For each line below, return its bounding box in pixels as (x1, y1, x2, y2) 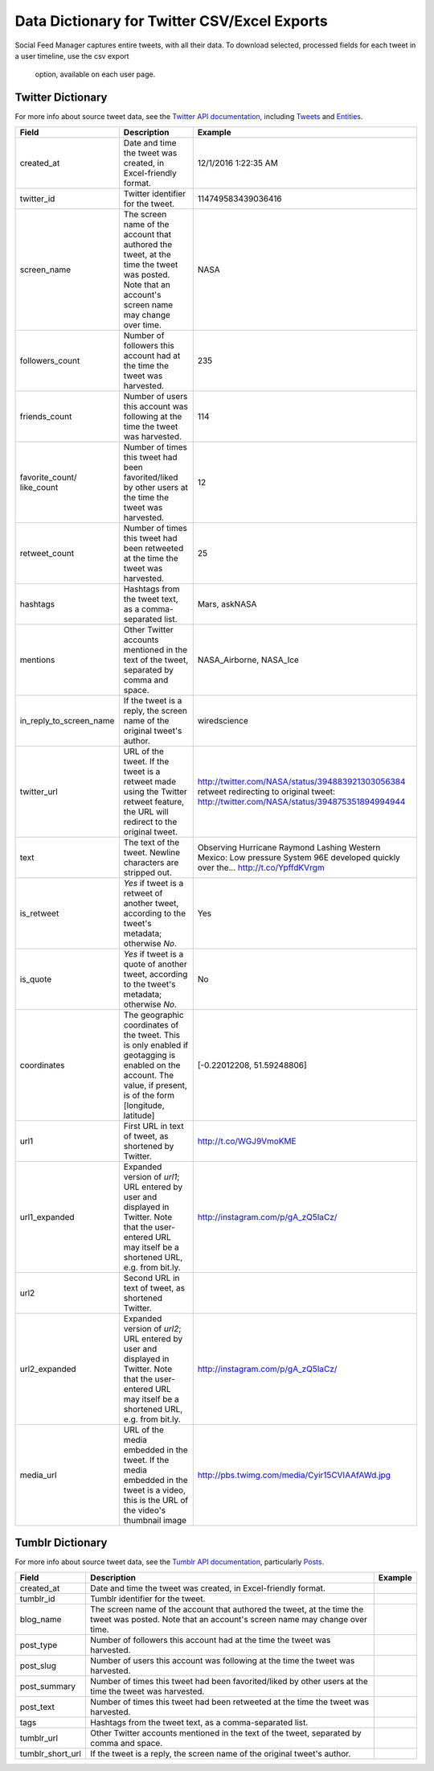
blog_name (19, 1613, 62, 1625)
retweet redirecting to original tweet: (197, 785, 336, 797)
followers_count (19, 355, 80, 366)
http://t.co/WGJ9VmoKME (197, 1135, 297, 1147)
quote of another (123, 958, 188, 970)
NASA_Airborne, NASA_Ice (197, 654, 299, 665)
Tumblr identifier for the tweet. (89, 1593, 206, 1604)
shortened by (123, 1140, 174, 1151)
